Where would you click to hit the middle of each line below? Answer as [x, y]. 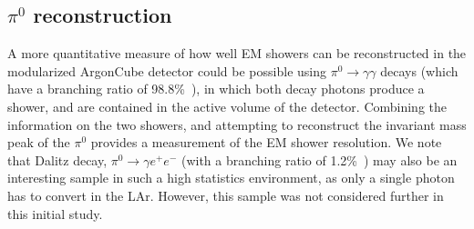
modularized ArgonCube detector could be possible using [167, 70]
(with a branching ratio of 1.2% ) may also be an [319, 159]
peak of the [39, 142]
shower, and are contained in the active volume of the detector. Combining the [227, 106]
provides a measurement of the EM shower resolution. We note [266, 142]
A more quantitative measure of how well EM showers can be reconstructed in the [237, 53]
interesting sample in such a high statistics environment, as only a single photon [231, 178]
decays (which [419, 70]
